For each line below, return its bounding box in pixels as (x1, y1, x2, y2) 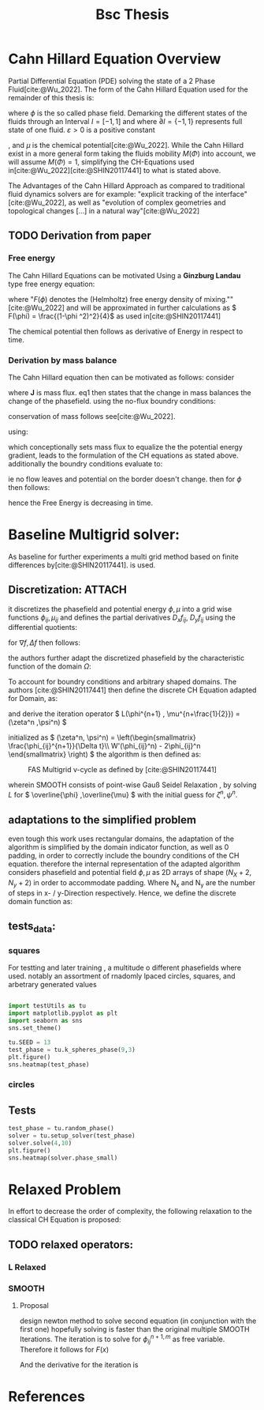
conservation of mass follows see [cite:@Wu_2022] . (8, 411, 176, 420)
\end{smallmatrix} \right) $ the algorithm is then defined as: (8, 749, 202, 760)
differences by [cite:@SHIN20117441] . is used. (8, 560, 156, 570)
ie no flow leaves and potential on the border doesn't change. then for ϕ (8, 474, 242, 484)
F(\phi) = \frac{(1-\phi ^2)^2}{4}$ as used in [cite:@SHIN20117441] (8, 311, 221, 321)
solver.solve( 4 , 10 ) (8, 1139, 73, 1147)
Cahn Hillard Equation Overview (8, 50, 221, 68)
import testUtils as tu (8, 1002, 87, 1010)
